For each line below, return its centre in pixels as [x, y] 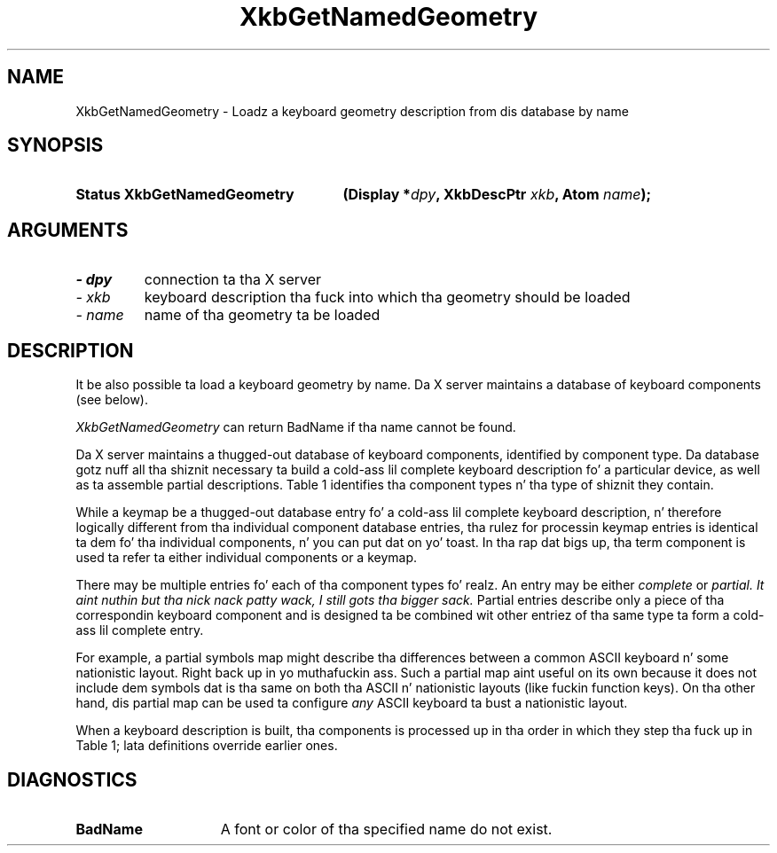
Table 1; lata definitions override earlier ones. [207, 746]
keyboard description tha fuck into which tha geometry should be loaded [387, 297]
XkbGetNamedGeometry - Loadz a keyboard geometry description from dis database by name [352, 111]
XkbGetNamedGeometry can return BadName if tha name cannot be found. [296, 427]
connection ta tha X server [233, 280]
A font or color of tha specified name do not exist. [386, 829]
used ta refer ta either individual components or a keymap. [247, 558]
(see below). [112, 400]
